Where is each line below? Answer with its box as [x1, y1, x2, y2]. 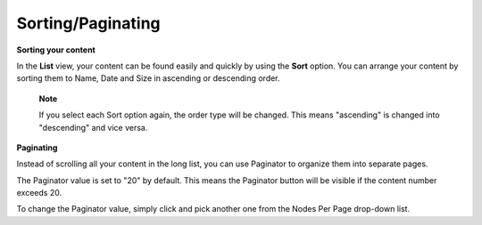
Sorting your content [16, 44, 96, 55]
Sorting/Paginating [16, 13, 161, 33]
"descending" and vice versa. [38, 122, 148, 133]
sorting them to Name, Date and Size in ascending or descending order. [16, 73, 280, 84]
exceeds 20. [16, 188, 62, 198]
